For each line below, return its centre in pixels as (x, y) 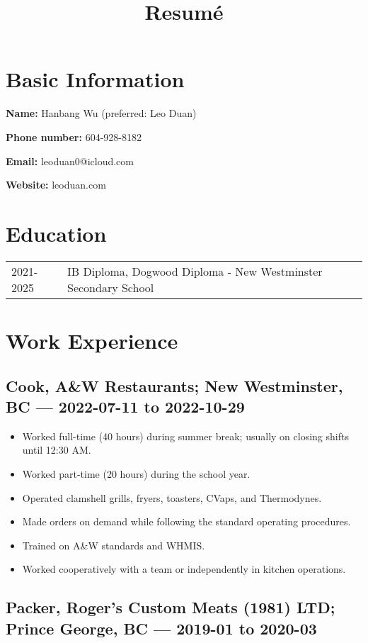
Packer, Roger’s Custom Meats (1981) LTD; (171, 607)
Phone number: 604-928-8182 (74, 136)
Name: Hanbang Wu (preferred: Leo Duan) (101, 113)
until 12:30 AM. (57, 450)
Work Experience (92, 340)
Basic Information (95, 79)
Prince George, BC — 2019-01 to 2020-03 (161, 628)
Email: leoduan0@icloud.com (70, 161)
